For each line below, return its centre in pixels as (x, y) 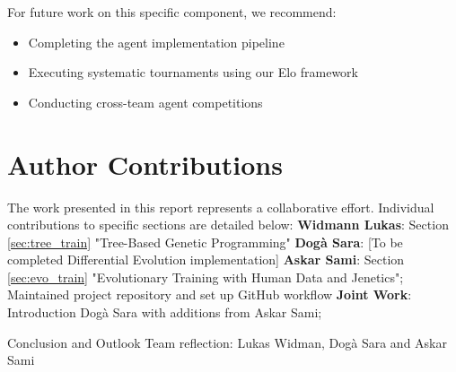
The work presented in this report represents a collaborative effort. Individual (221, 207)
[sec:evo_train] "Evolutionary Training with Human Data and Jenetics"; (206, 277)
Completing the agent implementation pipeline (156, 42)
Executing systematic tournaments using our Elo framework (193, 72)
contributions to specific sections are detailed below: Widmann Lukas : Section (228, 225)
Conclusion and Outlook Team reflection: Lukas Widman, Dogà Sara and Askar (227, 342)
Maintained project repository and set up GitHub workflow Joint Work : (210, 294)
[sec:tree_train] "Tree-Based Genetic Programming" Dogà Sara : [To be (205, 242)
